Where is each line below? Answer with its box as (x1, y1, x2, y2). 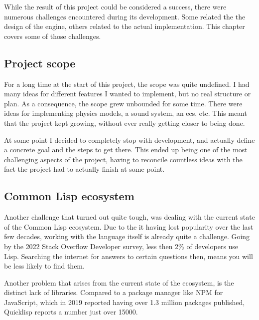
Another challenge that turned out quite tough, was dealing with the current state (4, 212, 255, 222)
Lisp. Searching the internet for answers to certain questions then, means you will (4, 251, 253, 261)
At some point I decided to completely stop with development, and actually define (4, 134, 255, 145)
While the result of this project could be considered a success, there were (4, 1, 227, 11)
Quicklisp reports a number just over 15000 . (4, 307, 138, 317)
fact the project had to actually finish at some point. (4, 164, 165, 174)
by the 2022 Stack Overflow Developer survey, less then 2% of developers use (4, 241, 239, 251)
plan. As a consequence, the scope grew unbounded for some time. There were (4, 98, 243, 108)
